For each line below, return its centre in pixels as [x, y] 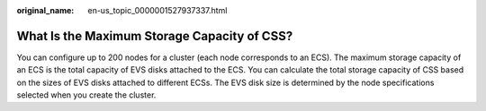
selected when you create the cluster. [86, 95]
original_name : [45, 10]
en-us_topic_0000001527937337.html [157, 10]
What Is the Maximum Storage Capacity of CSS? [155, 36]
